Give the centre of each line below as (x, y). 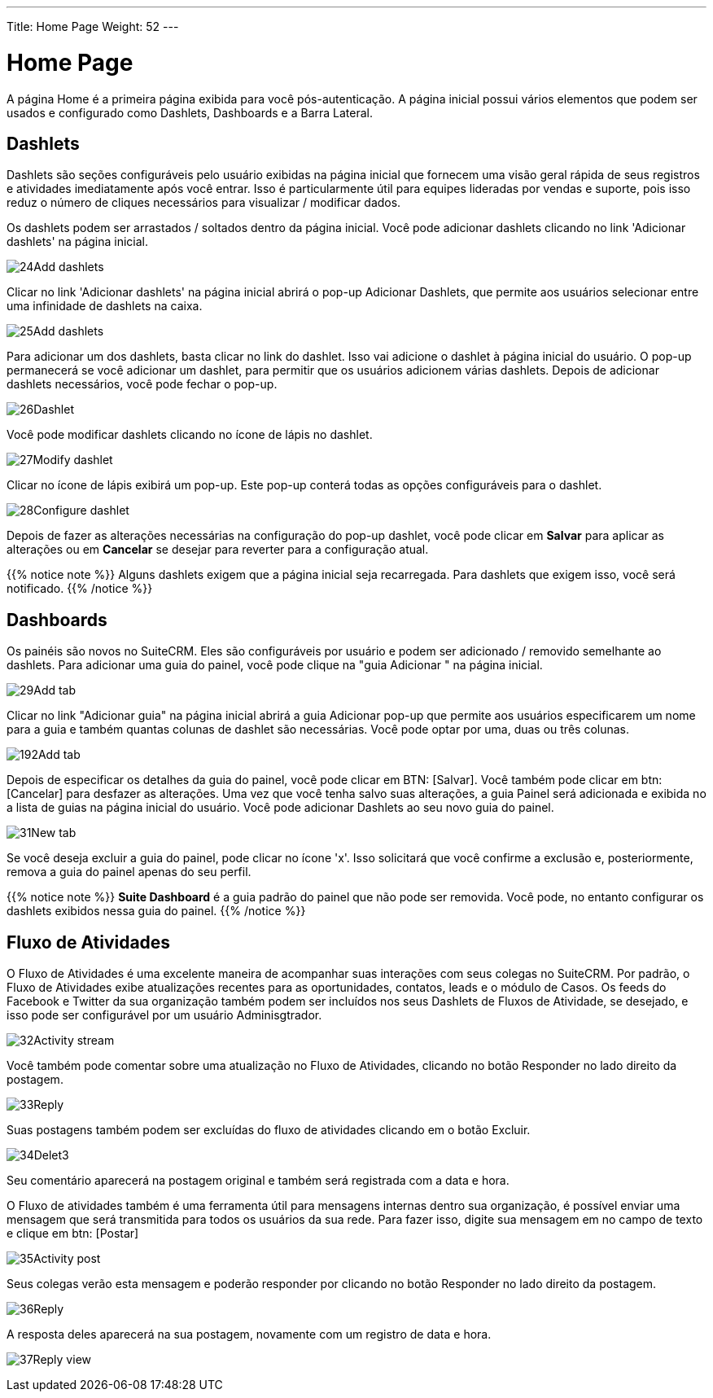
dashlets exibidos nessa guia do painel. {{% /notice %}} (156, 911)
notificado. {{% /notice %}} (80, 589)
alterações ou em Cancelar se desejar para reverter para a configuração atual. (218, 550)
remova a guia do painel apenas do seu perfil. (129, 872)
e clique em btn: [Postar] (73, 1234)
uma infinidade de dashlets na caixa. (105, 306)
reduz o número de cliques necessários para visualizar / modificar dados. (204, 203)
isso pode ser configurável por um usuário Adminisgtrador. (164, 1015)
